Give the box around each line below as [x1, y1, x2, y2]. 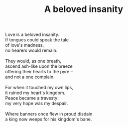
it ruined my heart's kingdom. [5, 90, 66, 96]
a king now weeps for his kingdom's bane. [5, 116, 92, 123]
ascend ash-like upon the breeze [5, 63, 73, 69]
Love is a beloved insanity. [5, 31, 60, 38]
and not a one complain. [5, 74, 55, 80]
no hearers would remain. [5, 47, 58, 53]
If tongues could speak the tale [5, 37, 69, 43]
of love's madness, [5, 42, 44, 48]
